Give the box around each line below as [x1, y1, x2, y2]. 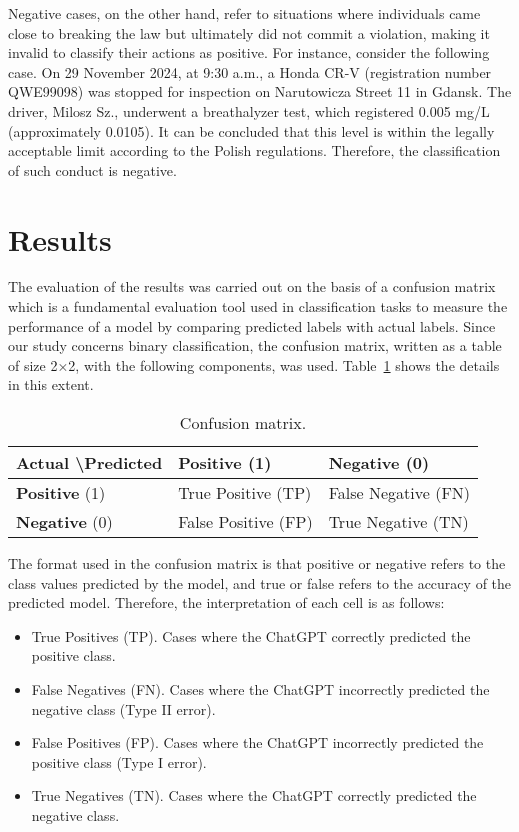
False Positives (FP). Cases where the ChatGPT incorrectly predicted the [31, 732, 484, 753]
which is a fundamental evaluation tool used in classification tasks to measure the [8, 296, 508, 317]
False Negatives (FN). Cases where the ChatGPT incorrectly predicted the [31, 679, 490, 699]
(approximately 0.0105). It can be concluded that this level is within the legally [8, 120, 495, 141]
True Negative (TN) [328, 510, 469, 534]
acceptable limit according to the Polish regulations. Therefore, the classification [8, 140, 501, 161]
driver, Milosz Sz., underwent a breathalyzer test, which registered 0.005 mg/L [8, 100, 490, 121]
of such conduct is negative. [8, 159, 177, 180]
